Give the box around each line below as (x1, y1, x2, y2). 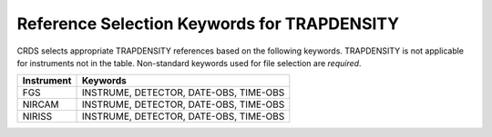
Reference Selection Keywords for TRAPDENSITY (16, 14, 400, 34)
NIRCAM (22, 98, 59, 111)
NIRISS (22, 110, 53, 122)
